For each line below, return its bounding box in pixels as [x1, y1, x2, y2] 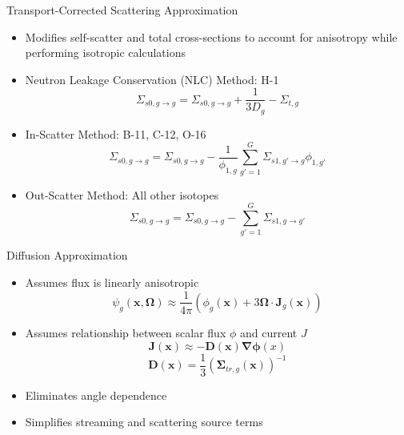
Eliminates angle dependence [25, 386, 167, 403]
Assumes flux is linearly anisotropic [25, 273, 199, 290]
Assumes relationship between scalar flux [25, 324, 226, 340]
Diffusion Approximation [6, 247, 128, 264]
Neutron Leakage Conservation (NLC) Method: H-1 [25, 70, 279, 87]
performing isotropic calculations [25, 44, 186, 61]
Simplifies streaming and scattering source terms [25, 413, 263, 430]
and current [239, 324, 298, 340]
